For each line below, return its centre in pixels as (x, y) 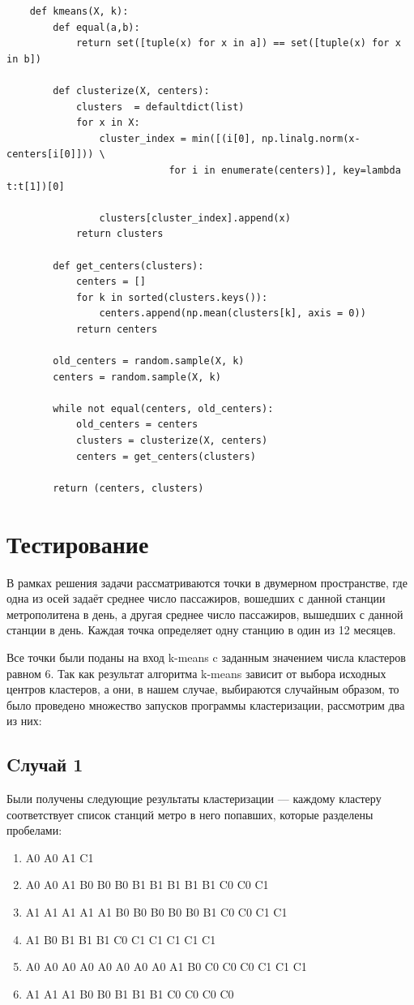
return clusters (120, 234)
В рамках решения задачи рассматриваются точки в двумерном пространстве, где (207, 582)
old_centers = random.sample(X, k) (149, 361)
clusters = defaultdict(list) (160, 107)
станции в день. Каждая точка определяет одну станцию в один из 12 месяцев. (201, 630)
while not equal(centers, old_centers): (163, 408)
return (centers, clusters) (128, 488)
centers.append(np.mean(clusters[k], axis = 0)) (233, 314)
